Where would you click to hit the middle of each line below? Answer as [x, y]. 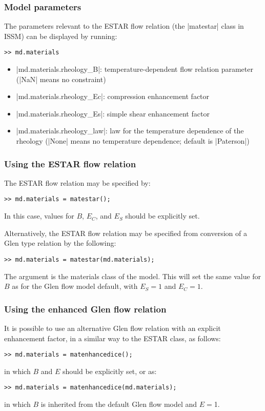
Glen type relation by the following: [60, 243]
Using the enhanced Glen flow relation [85, 309]
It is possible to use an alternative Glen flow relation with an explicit [113, 328]
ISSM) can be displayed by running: [61, 36]
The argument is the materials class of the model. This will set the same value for [133, 276]
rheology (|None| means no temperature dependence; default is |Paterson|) [133, 141]
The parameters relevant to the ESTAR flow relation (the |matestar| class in [124, 26]
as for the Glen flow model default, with [75, 286]
